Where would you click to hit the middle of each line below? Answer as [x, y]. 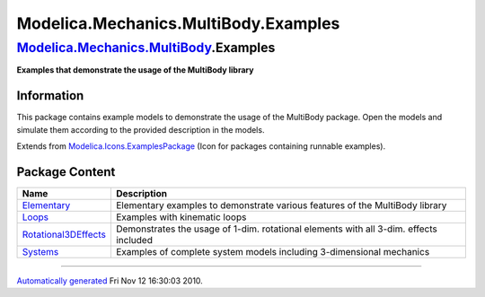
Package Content [66, 172]
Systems [40, 251]
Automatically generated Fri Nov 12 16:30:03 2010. [110, 280]
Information [50, 96]
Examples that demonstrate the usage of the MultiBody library [135, 70]
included [134, 240]
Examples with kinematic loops [181, 217]
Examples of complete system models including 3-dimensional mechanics [273, 251]
